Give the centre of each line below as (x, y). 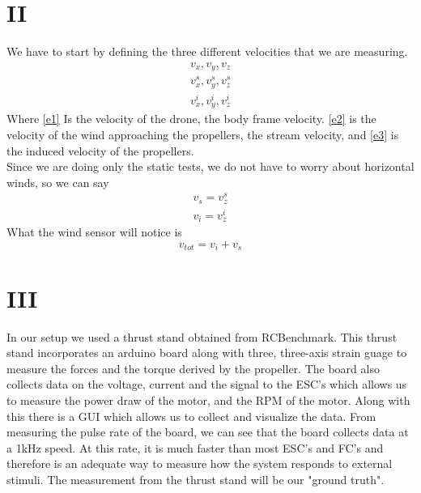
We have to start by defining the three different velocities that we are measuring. (207, 51)
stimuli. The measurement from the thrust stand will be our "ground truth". (196, 479)
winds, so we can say (58, 182)
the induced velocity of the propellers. (100, 150)
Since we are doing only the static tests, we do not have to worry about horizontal (210, 166)
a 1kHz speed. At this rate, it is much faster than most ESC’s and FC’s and (195, 447)
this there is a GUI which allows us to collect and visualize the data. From (191, 416)
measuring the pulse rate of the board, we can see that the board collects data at (208, 432)
